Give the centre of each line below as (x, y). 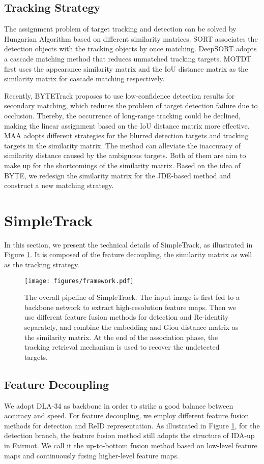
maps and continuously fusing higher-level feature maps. (92, 455)
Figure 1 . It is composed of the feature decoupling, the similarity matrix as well (128, 254)
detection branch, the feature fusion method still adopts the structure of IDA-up (129, 435)
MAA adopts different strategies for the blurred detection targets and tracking (126, 135)
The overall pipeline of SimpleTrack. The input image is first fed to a (132, 297)
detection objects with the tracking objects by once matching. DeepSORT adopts (130, 49)
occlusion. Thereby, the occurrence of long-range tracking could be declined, (123, 115)
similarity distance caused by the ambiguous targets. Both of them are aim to (125, 155)
